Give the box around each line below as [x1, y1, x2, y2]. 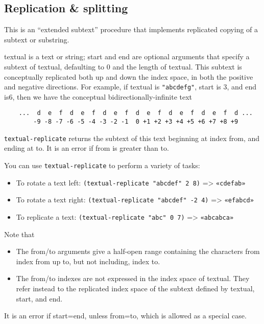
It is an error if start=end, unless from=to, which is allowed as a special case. [4, 310, 247, 321]
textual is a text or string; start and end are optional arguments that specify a [4, 51, 250, 62]
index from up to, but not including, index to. [16, 256, 160, 266]
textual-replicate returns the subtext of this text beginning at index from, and [4, 132, 260, 143]
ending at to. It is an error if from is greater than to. [4, 143, 169, 153]
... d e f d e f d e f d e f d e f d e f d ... [18, 109, 253, 117]
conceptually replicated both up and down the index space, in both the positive [4, 71, 253, 82]
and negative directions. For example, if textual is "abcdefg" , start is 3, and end [4, 81, 257, 92]
